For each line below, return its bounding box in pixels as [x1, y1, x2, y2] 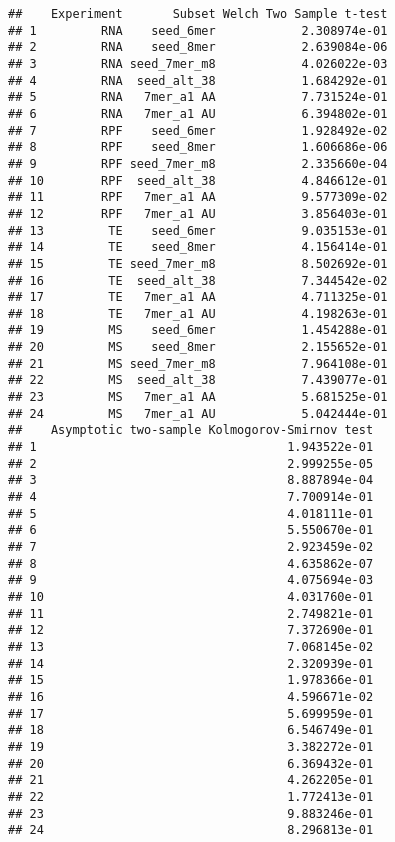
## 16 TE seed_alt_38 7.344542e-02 [8, 273, 388, 288]
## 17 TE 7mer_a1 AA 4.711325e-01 [8, 290, 388, 305]
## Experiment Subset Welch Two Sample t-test [8, 7, 388, 21]
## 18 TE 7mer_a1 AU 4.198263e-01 [8, 306, 388, 321]
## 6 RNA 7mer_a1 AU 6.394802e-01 [8, 106, 388, 121]
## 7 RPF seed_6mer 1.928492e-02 [8, 123, 388, 138]
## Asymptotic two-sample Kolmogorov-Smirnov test [8, 423, 374, 438]
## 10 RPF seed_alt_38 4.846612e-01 [8, 173, 388, 188]
